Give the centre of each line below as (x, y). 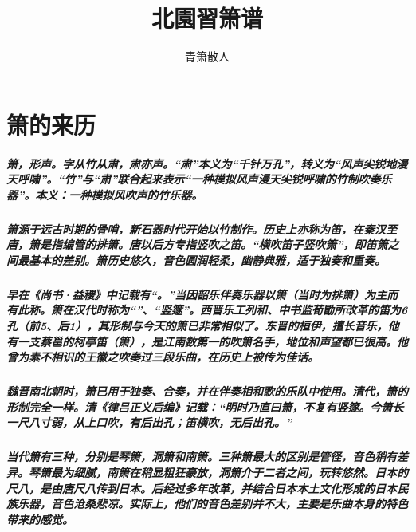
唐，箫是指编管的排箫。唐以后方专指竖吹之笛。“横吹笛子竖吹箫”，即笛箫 (197, 244)
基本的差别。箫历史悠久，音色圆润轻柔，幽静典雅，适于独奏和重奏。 (207, 260)
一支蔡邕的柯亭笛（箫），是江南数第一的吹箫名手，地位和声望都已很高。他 (212, 341)
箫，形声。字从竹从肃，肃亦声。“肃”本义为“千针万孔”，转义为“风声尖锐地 (202, 163)
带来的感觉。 (40, 519)
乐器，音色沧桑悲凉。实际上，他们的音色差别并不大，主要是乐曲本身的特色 (212, 504)
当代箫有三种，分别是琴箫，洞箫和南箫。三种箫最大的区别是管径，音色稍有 (202, 457)
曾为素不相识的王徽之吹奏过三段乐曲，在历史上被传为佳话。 (163, 357)
